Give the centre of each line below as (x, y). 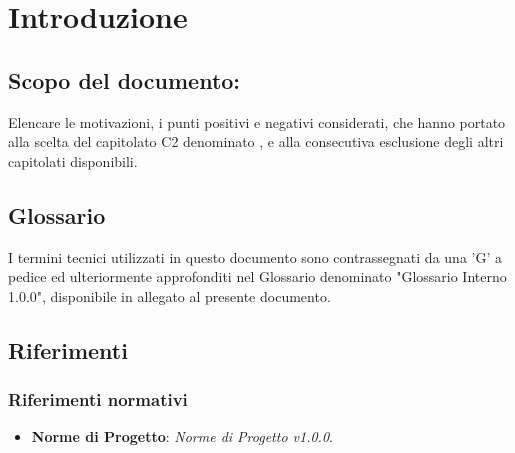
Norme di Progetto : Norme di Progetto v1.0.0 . (182, 436)
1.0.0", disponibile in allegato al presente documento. (169, 295)
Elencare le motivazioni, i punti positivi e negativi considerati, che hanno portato (257, 121)
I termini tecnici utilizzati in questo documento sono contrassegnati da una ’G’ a (255, 256)
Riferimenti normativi (98, 399)
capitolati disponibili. (73, 160)
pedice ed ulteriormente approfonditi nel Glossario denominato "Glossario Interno (257, 276)
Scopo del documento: (124, 79)
